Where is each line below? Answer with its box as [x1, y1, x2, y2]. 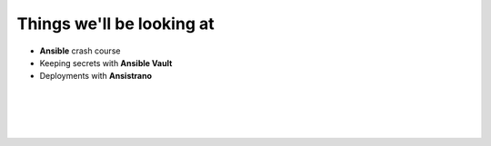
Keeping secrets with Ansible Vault [39, 57, 173, 68]
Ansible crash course [39, 45, 121, 56]
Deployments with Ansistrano [39, 71, 153, 82]
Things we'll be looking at [16, 14, 215, 34]
